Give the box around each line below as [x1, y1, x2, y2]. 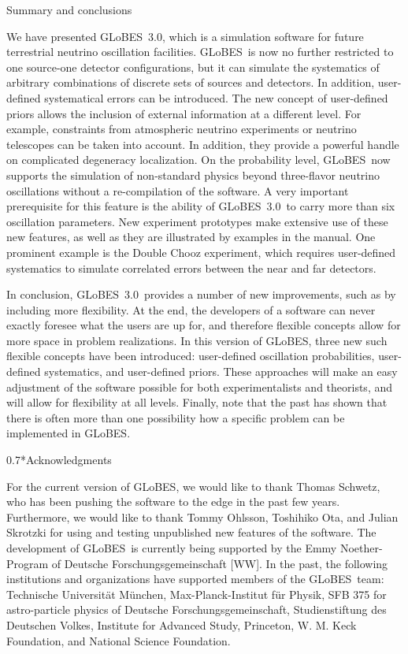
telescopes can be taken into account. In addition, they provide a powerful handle [6, 136, 399, 152]
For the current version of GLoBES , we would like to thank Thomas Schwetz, [6, 477, 380, 494]
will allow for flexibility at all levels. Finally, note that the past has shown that [6, 394, 388, 411]
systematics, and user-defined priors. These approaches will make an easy [44, 363, 398, 380]
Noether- [339, 540, 383, 556]
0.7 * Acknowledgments [6, 451, 112, 468]
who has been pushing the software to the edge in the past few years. [6, 493, 340, 510]
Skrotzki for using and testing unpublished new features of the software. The [6, 524, 376, 541]
